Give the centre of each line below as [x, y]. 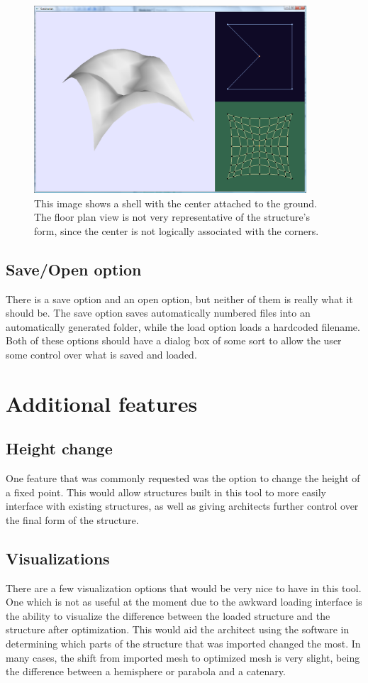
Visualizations [58, 558]
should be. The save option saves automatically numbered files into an [158, 313]
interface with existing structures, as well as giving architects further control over [182, 506]
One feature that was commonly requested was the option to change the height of [183, 478]
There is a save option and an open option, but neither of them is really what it [179, 299]
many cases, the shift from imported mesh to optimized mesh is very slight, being [183, 657]
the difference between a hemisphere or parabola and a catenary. [146, 671]
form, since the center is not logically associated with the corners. [177, 230]
